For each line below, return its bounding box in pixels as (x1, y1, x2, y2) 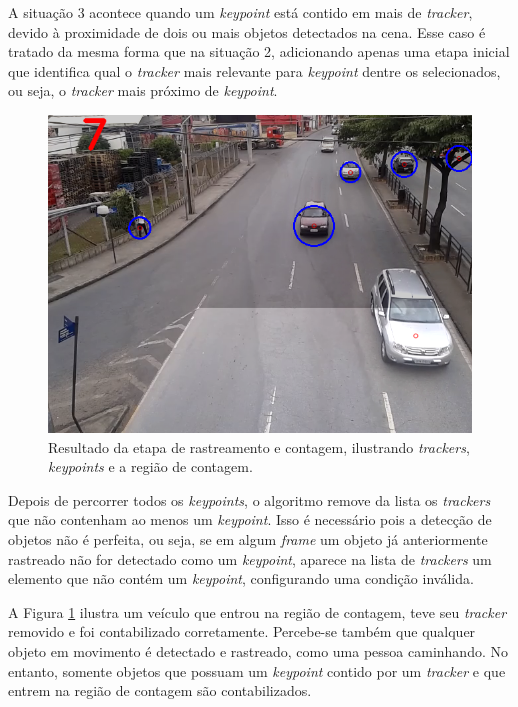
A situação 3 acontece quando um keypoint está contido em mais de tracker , (8, 2, 473, 22)
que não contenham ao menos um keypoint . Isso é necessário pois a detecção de (8, 509, 492, 530)
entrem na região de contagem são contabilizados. (8, 680, 312, 701)
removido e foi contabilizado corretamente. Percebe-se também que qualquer (8, 621, 476, 642)
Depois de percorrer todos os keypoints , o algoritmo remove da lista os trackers (8, 489, 491, 510)
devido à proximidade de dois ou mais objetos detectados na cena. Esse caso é (8, 21, 486, 42)
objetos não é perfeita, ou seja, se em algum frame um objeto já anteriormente (8, 528, 488, 549)
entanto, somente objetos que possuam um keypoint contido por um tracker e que (8, 660, 506, 681)
